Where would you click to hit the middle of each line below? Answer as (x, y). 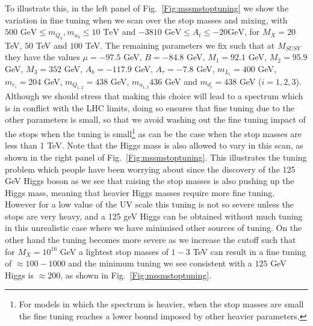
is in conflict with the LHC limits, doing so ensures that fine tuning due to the (150, 107)
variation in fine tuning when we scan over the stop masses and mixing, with (146, 20)
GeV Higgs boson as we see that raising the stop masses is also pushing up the (150, 181)
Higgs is (19, 275)
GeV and (181, 81)
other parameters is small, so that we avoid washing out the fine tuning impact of (155, 119)
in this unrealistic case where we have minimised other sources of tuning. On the (153, 228)
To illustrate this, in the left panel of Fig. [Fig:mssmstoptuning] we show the (147, 8)
